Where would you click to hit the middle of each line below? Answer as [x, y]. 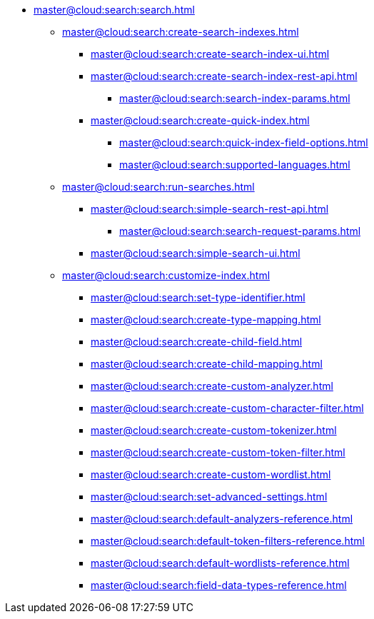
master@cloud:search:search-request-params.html [240, 231]
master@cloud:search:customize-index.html [166, 275]
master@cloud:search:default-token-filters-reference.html [228, 541]
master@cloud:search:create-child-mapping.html [207, 364]
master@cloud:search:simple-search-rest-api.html [210, 209]
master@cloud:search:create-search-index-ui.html [210, 54]
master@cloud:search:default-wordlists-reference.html [220, 563]
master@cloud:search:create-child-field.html [197, 342]
